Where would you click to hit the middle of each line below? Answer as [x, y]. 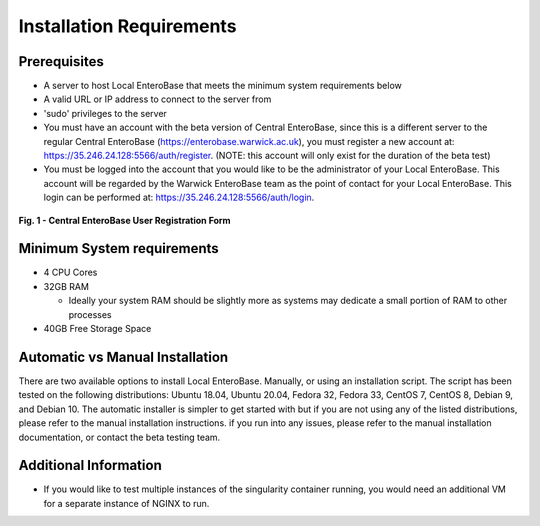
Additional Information [90, 465]
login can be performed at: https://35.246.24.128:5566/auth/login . [179, 197]
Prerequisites [61, 61]
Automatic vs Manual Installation [123, 356]
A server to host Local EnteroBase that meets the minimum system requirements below [222, 86]
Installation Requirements [127, 26]
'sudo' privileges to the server [105, 113]
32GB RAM [66, 286]
